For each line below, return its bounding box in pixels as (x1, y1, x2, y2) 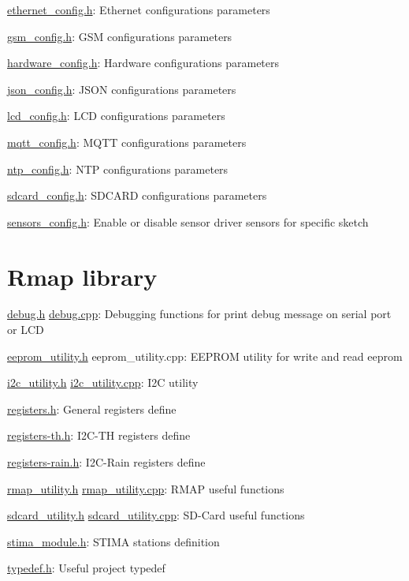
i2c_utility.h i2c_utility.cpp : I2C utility (7, 374, 199, 391)
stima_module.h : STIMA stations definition (7, 533, 220, 549)
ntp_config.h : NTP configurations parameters (7, 160, 229, 177)
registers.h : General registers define (7, 400, 177, 417)
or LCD (7, 321, 44, 338)
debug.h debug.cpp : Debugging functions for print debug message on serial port (7, 305, 392, 322)
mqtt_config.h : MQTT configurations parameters (7, 133, 247, 150)
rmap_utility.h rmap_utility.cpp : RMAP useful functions (7, 480, 284, 497)
